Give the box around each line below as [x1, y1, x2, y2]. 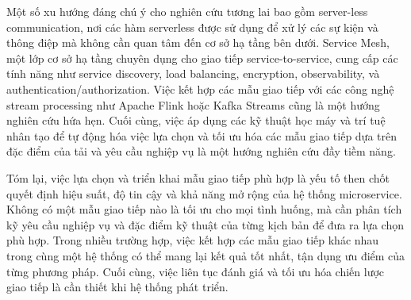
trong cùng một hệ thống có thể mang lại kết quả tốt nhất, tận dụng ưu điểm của [6, 247, 405, 263]
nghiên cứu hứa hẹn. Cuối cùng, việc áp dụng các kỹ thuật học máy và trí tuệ [6, 112, 386, 129]
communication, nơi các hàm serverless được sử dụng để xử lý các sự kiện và [6, 18, 378, 35]
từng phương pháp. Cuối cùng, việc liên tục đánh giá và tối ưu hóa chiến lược [6, 263, 385, 279]
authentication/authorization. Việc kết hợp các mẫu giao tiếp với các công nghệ [6, 80, 394, 97]
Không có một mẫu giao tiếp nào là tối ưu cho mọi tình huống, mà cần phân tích [6, 201, 402, 217]
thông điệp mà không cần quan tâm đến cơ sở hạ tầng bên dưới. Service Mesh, [6, 34, 390, 51]
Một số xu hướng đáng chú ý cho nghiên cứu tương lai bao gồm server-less [6, 3, 368, 19]
